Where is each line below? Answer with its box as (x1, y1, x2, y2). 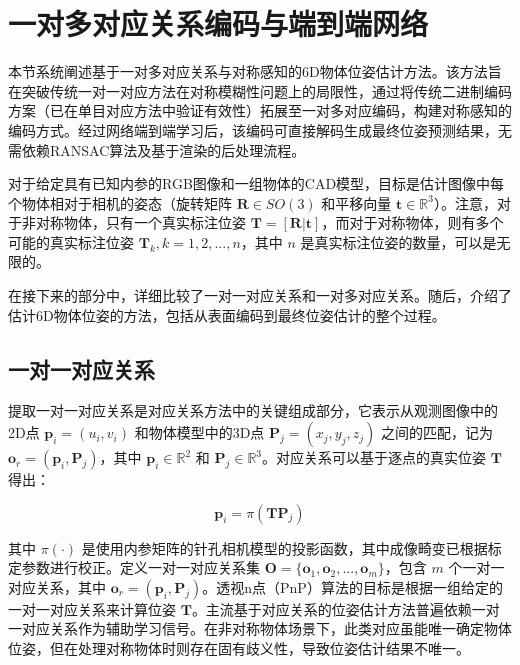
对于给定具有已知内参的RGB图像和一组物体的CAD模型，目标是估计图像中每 (8, 173, 505, 194)
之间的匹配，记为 (381, 422, 494, 443)
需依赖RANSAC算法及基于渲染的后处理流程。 (8, 139, 306, 160)
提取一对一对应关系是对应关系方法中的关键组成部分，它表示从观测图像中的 (8, 400, 498, 421)
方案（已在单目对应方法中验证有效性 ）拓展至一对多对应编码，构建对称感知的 (8, 100, 512, 121)
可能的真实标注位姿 (8, 231, 134, 252)
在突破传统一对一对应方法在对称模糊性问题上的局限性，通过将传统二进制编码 (8, 80, 512, 101)
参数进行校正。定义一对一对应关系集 (21, 557, 260, 578)
